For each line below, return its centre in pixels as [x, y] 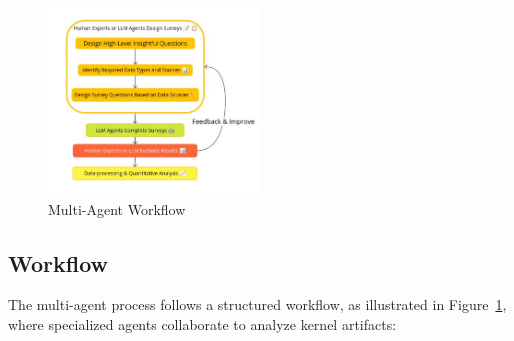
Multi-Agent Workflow [117, 208]
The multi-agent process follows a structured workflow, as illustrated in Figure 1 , [257, 304]
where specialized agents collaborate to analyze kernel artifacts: [202, 324]
